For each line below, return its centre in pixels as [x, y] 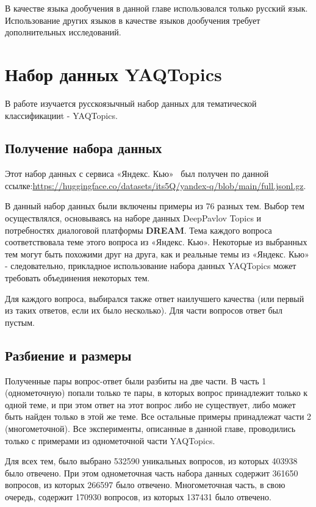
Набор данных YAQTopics [113, 74]
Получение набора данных [84, 148]
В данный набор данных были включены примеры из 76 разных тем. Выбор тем [155, 206]
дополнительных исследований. [63, 32]
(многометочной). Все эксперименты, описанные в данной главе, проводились [150, 428]
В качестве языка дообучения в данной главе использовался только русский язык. [156, 8]
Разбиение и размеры [68, 355]
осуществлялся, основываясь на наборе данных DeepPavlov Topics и [133, 218]
